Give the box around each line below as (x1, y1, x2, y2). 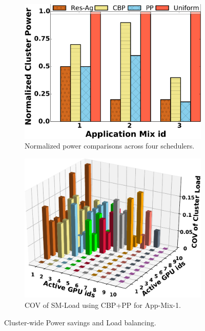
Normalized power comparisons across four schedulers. (25, 140, 195, 151)
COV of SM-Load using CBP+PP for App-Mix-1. (25, 300, 181, 310)
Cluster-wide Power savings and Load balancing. (4, 317, 156, 327)
